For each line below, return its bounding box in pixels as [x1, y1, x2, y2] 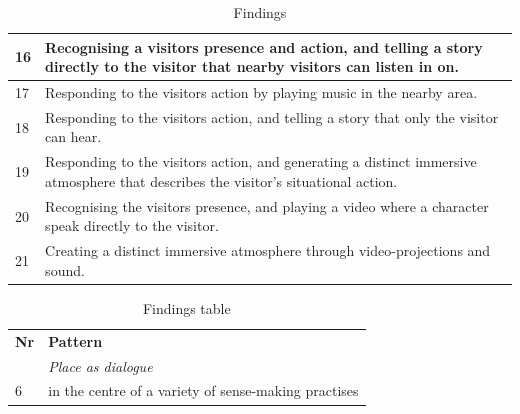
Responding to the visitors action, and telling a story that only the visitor [45, 106, 499, 127]
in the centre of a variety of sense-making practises [48, 380, 359, 401]
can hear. [45, 126, 102, 147]
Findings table [142, 297, 231, 318]
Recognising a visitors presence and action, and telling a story [45, 36, 483, 57]
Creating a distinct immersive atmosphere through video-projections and [45, 240, 491, 261]
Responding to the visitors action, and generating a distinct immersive [45, 151, 477, 172]
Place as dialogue [48, 355, 153, 376]
